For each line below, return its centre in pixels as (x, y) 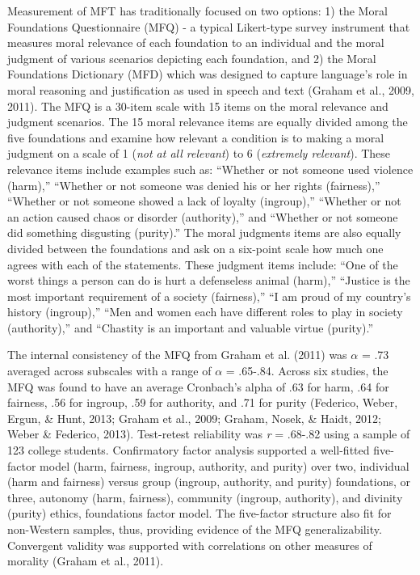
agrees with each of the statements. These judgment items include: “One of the (203, 264)
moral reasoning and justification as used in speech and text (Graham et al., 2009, (211, 89)
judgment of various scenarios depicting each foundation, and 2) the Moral (192, 58)
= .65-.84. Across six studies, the (307, 371)
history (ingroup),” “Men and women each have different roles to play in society (205, 312)
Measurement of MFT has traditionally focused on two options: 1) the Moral (197, 11)
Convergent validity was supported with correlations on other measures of (190, 545)
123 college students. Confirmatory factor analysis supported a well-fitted (189, 450)
